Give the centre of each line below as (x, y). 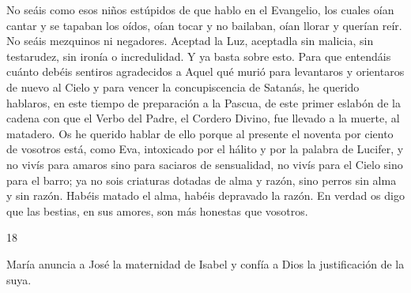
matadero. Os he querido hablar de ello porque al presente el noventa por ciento (200, 133)
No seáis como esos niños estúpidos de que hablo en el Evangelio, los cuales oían (200, 9)
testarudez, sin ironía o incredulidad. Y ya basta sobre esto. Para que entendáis (199, 56)
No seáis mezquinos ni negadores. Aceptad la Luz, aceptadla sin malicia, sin (190, 41)
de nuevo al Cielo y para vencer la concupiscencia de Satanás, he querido (183, 86)
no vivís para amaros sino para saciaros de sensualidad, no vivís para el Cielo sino (205, 164)
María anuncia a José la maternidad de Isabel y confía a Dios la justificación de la (205, 263)
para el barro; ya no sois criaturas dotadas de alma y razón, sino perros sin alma (202, 180)
